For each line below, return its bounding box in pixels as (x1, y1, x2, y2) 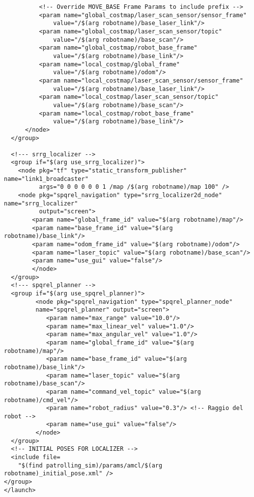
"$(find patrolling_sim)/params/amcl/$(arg (18, 462, 163, 469)
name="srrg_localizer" (4, 200, 78, 207)
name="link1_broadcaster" (4, 175, 88, 182)
